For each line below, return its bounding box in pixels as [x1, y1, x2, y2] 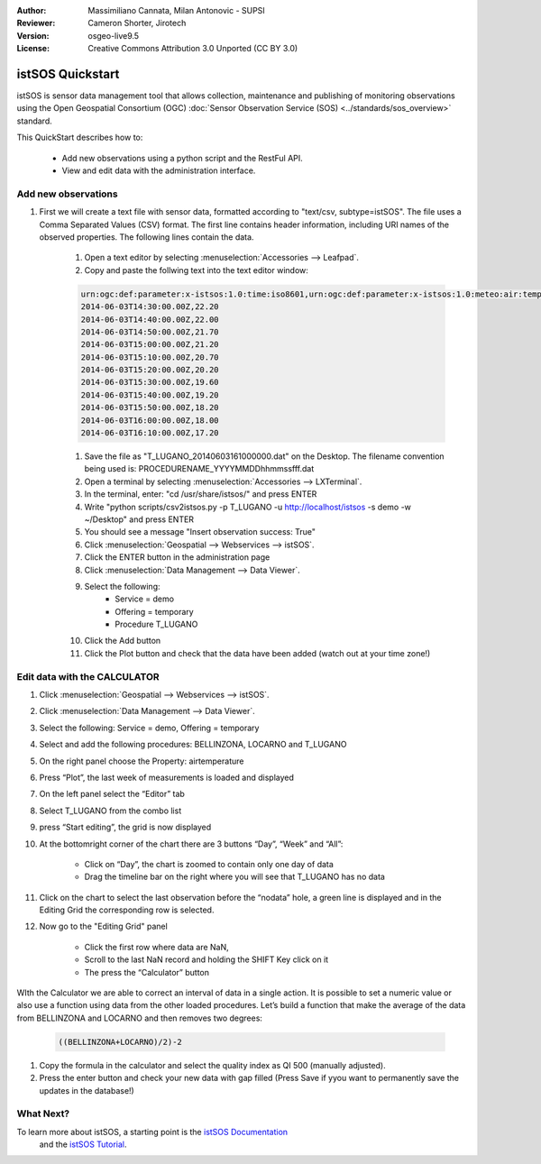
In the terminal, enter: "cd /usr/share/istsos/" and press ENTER [84, 489, 317, 500]
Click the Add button [84, 636, 161, 646]
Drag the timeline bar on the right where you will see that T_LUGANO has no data [84, 871, 385, 883]
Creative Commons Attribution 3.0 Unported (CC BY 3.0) [87, 43, 298, 54]
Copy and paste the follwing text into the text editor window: [84, 264, 308, 275]
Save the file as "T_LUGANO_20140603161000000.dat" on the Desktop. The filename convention [84, 451, 445, 462]
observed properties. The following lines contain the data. [39, 231, 254, 243]
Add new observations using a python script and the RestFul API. [61, 152, 304, 163]
